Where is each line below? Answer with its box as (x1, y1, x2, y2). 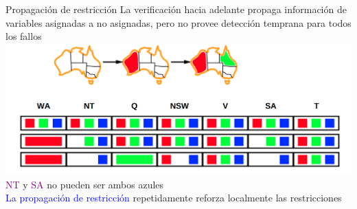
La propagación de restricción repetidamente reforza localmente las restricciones (5, 190, 342, 205)
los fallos (5, 29, 42, 43)
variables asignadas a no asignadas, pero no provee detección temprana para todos (5, 15, 352, 30)
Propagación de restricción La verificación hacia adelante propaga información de (5, 2, 347, 16)
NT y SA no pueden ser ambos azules (5, 177, 164, 191)
